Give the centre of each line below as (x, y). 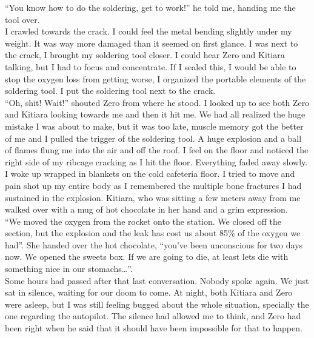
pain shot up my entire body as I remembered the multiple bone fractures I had (153, 185)
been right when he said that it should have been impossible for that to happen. (154, 328)
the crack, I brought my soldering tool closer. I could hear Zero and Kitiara (145, 55)
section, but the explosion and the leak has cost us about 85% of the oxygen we (153, 233)
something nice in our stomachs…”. (69, 269)
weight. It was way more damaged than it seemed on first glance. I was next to (152, 43)
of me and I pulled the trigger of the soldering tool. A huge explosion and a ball (153, 138)
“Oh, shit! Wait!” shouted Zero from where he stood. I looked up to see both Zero (157, 102)
